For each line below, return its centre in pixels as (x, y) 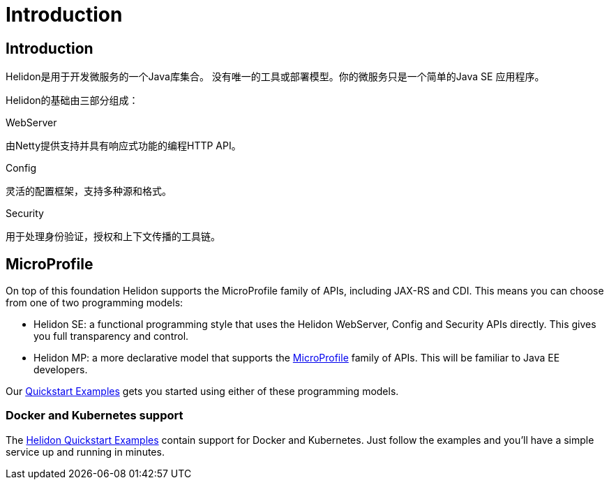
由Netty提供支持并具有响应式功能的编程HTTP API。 (123, 146)
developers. (61, 370)
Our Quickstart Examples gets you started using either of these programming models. (202, 391)
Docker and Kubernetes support (95, 416)
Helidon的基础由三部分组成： (72, 100)
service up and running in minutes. (85, 452)
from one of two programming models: (95, 303)
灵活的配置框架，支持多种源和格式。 (89, 191)
